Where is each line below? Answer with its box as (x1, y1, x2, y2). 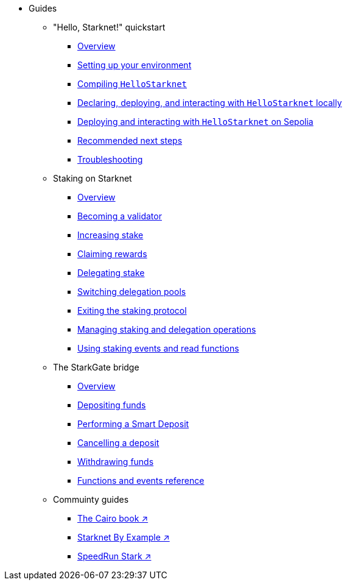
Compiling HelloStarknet (77, 79, 188, 89)
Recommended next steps (77, 135, 183, 146)
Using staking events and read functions (77, 343, 239, 353)
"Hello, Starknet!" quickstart (53, 22, 166, 32)
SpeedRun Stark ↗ (77, 551, 152, 561)
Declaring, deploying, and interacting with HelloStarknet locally (77, 97, 342, 108)
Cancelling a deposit (77, 438, 159, 448)
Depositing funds (77, 400, 146, 410)
